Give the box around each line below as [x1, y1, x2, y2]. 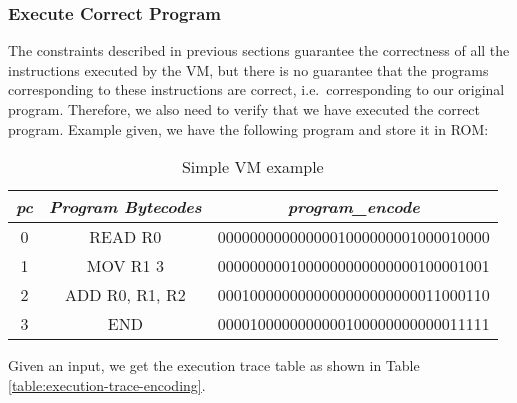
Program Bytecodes [49, 195, 202, 219]
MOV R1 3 [86, 254, 164, 278]
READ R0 [89, 225, 162, 249]
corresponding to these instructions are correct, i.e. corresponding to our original [8, 79, 505, 100]
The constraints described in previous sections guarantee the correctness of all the [8, 40, 510, 61]
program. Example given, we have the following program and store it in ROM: [8, 118, 489, 139]
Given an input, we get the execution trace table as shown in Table [8, 355, 420, 376]
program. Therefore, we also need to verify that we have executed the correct [8, 99, 481, 119]
